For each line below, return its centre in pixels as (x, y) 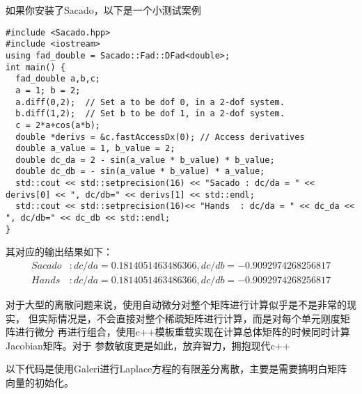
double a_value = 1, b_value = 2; (95, 149)
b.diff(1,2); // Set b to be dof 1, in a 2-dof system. (150, 114)
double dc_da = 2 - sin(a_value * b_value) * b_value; (145, 160)
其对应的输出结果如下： (59, 252)
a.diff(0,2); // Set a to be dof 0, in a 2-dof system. (150, 102)
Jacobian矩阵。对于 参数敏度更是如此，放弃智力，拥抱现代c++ (148, 345)
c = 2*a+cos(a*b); (58, 125)
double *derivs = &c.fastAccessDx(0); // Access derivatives (160, 137)
